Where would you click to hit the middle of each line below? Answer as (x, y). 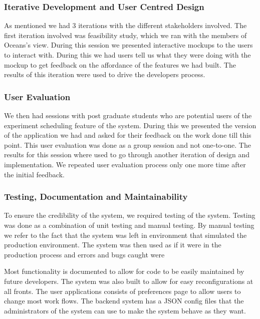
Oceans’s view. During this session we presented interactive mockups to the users (128, 45)
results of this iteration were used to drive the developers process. (105, 74)
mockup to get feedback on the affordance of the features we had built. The (120, 64)
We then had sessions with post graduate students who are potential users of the (128, 115)
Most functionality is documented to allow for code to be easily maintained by (124, 271)
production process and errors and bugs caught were (84, 254)
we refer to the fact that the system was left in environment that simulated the (125, 235)
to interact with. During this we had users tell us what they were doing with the (127, 55)
